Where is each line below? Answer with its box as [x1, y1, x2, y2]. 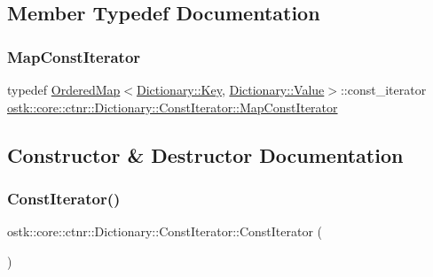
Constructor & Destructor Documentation [7, 141, 404, 168]
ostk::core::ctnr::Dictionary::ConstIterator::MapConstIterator [7, 97, 338, 116]
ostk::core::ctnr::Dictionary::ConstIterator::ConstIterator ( [7, 222, 323, 241]
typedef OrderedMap [7, 81, 121, 98]
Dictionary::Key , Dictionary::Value [136, 81, 325, 98]
